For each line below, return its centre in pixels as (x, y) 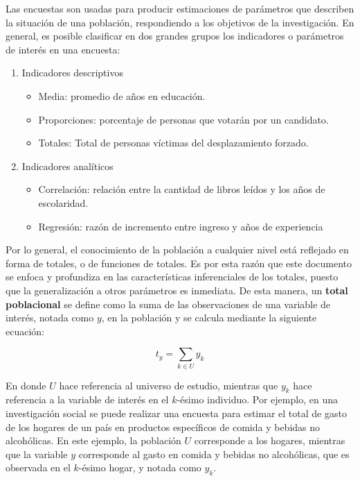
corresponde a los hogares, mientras (270, 440)
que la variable (37, 454)
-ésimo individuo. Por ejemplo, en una (257, 399)
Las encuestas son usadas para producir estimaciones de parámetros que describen (180, 8)
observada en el (38, 467)
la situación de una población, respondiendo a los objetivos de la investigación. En (180, 22)
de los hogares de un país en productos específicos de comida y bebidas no (163, 427)
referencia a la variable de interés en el (87, 399)
